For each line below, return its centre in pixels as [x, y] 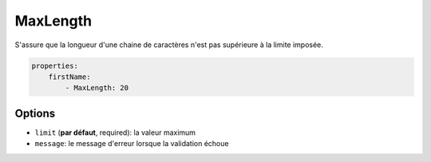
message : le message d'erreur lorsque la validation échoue [132, 144]
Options [35, 113]
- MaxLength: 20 [97, 88]
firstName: [69, 77]
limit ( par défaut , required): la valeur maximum [115, 132]
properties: [55, 65]
